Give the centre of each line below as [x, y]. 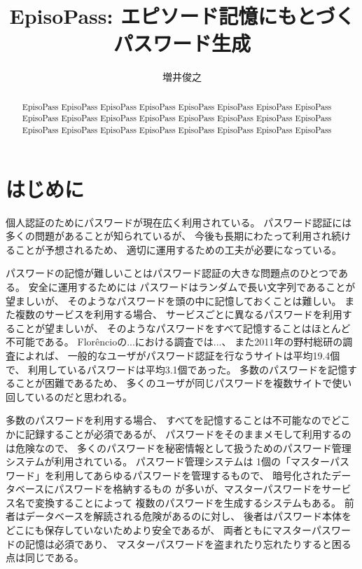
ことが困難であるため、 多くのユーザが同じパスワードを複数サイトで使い [183, 383]
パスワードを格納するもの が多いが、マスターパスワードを [188, 489]
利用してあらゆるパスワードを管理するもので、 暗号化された [193, 475]
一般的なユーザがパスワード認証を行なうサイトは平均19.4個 [204, 355]
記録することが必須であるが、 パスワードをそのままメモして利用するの [188, 433]
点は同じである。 [45, 557]
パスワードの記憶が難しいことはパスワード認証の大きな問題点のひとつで [172, 273]
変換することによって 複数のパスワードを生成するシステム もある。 [188, 502]
